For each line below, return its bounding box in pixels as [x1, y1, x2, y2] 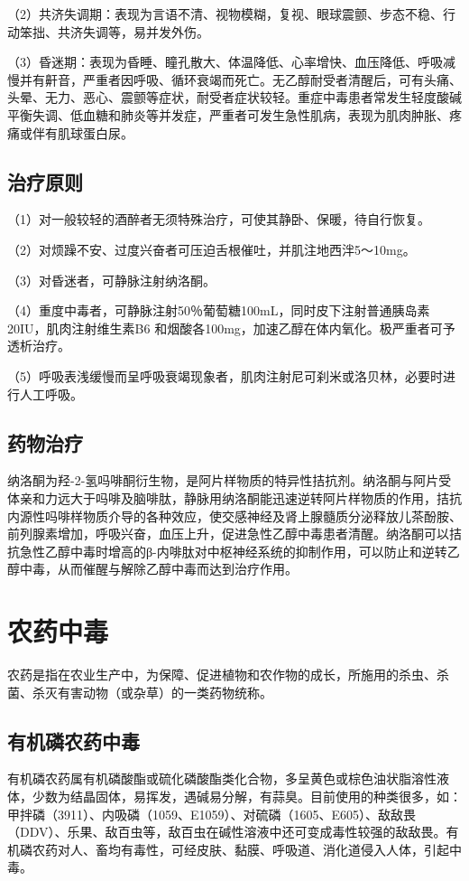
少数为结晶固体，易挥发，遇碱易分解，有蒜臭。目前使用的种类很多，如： [32, 786, 462, 805]
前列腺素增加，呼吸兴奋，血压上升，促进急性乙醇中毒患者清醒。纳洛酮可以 [7, 524, 449, 543]
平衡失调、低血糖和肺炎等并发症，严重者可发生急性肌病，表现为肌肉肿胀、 [7, 105, 449, 124]
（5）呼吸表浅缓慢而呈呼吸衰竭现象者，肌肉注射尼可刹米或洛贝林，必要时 [7, 366, 443, 385]
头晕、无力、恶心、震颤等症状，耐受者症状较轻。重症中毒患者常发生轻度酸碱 [7, 88, 462, 107]
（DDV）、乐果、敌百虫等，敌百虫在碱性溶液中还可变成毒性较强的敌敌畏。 [7, 822, 446, 841]
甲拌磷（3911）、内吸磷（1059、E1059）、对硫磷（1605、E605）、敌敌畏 [7, 804, 417, 823]
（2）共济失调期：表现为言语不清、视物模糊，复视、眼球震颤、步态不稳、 [7, 5, 443, 23]
